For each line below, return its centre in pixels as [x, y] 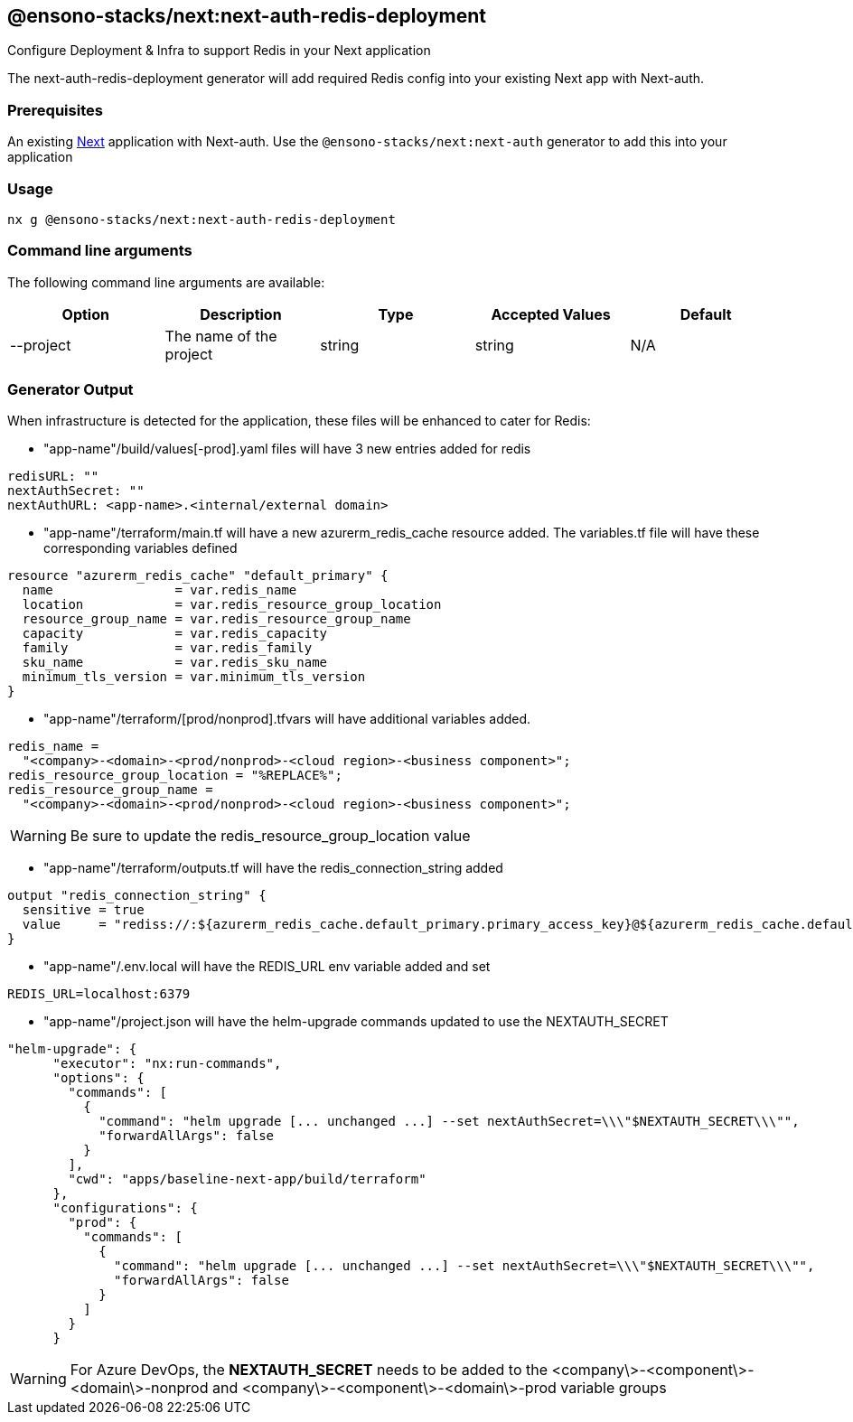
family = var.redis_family [167, 648]
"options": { [98, 1078]
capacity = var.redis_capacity [175, 634]
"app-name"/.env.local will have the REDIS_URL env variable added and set [267, 967]
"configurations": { [125, 1208]
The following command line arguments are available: [166, 282]
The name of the [221, 336]
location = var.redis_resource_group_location [232, 605]
